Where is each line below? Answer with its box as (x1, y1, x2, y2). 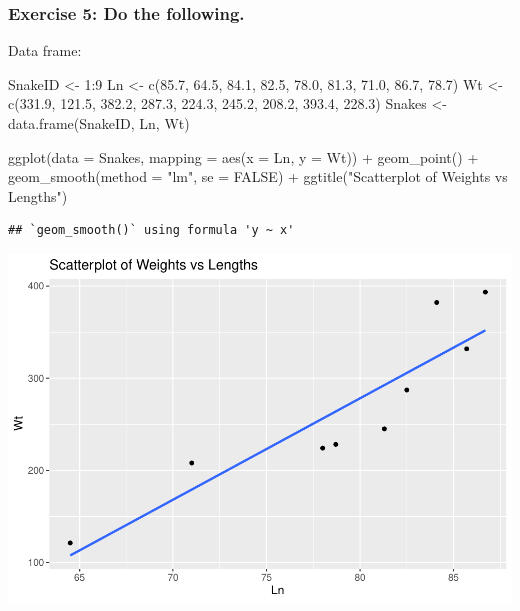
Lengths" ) (8, 185, 68, 206)
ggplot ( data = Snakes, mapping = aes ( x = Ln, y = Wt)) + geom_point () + (8, 146, 479, 167)
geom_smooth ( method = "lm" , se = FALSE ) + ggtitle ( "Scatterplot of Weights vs (8, 166, 508, 187)
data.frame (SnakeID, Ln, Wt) (8, 113, 190, 133)
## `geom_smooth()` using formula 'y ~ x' (8, 223, 295, 238)
